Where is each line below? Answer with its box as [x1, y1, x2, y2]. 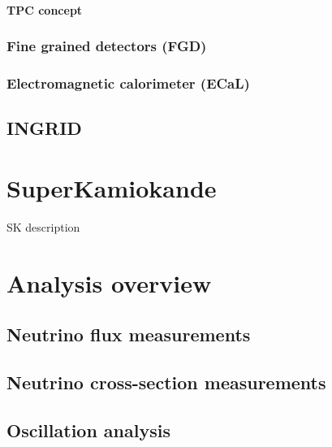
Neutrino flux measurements [6, 322, 251, 347]
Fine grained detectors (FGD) [6, 36, 207, 56]
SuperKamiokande [6, 171, 217, 204]
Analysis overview [6, 266, 212, 299]
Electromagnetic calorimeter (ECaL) [6, 72, 250, 93]
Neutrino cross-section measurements [6, 369, 326, 394]
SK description [6, 218, 80, 235]
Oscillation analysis [6, 417, 170, 442]
